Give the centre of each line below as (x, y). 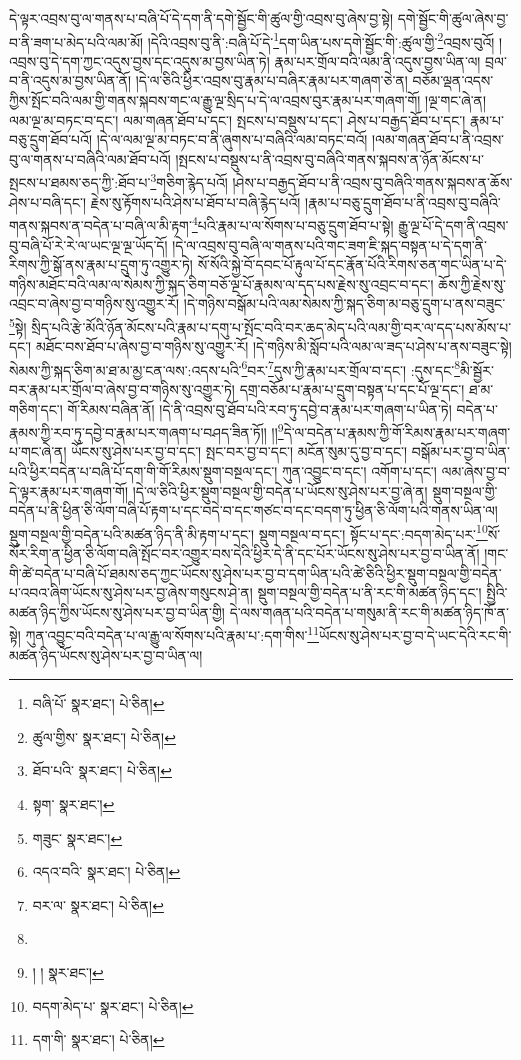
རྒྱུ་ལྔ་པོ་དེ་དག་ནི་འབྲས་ (453, 224)
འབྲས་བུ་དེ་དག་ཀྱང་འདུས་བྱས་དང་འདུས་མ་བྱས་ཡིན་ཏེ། (139, 60)
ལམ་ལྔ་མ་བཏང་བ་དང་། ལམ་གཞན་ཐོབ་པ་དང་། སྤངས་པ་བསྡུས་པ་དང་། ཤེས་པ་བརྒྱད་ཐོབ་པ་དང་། (237, 119)
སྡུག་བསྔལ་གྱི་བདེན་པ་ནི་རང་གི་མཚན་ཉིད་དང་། (369, 592)
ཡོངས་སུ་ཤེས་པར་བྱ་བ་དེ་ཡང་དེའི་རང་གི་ (415, 635)
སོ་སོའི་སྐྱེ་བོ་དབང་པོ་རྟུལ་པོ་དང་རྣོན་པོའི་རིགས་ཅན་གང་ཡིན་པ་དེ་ (352, 264)
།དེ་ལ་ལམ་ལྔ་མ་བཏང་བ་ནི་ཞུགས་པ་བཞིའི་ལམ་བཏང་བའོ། (232, 139)
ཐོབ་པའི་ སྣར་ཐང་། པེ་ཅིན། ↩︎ (102, 770)
